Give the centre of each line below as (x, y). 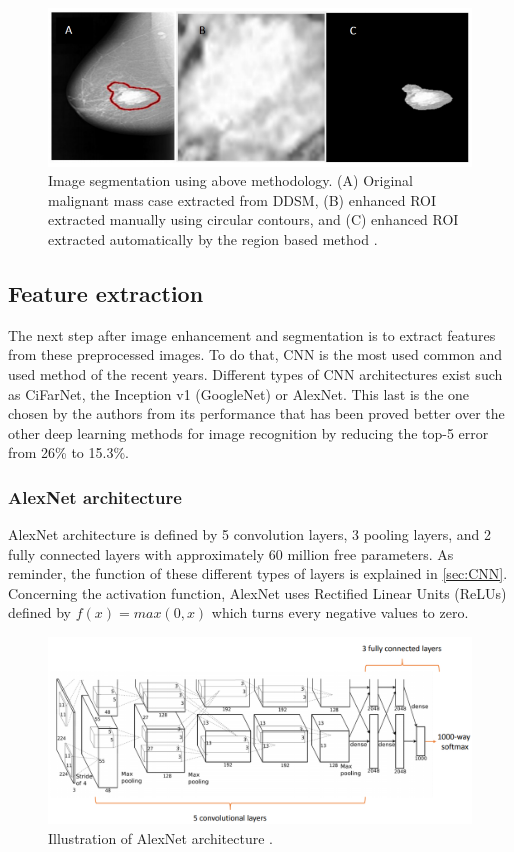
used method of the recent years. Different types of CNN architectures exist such (255, 373)
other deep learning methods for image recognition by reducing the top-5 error (248, 432)
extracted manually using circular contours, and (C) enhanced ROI (253, 219)
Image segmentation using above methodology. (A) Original (230, 180)
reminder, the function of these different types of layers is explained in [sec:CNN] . (258, 573)
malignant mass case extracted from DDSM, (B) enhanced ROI (242, 199)
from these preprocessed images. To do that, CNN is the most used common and (255, 354)
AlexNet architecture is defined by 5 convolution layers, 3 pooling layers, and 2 (249, 534)
